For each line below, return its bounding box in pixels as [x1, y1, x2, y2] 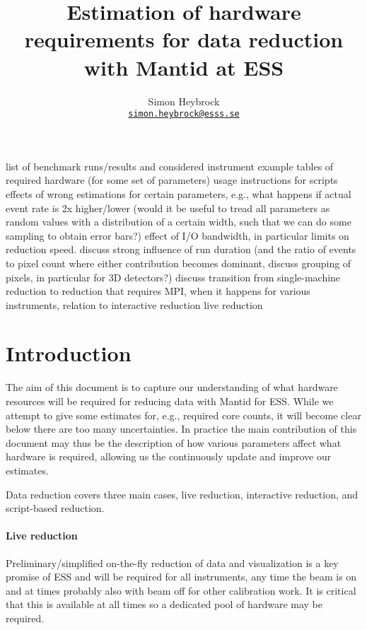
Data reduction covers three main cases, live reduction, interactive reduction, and [6, 486, 359, 501]
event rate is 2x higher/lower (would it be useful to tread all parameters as [6, 200, 330, 215]
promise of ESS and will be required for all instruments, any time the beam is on [6, 569, 357, 584]
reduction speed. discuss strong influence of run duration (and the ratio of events [6, 242, 356, 257]
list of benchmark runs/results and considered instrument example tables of [6, 158, 334, 173]
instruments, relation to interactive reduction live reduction [6, 297, 263, 312]
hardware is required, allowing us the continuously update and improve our [6, 449, 332, 464]
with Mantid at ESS [83, 52, 284, 81]
